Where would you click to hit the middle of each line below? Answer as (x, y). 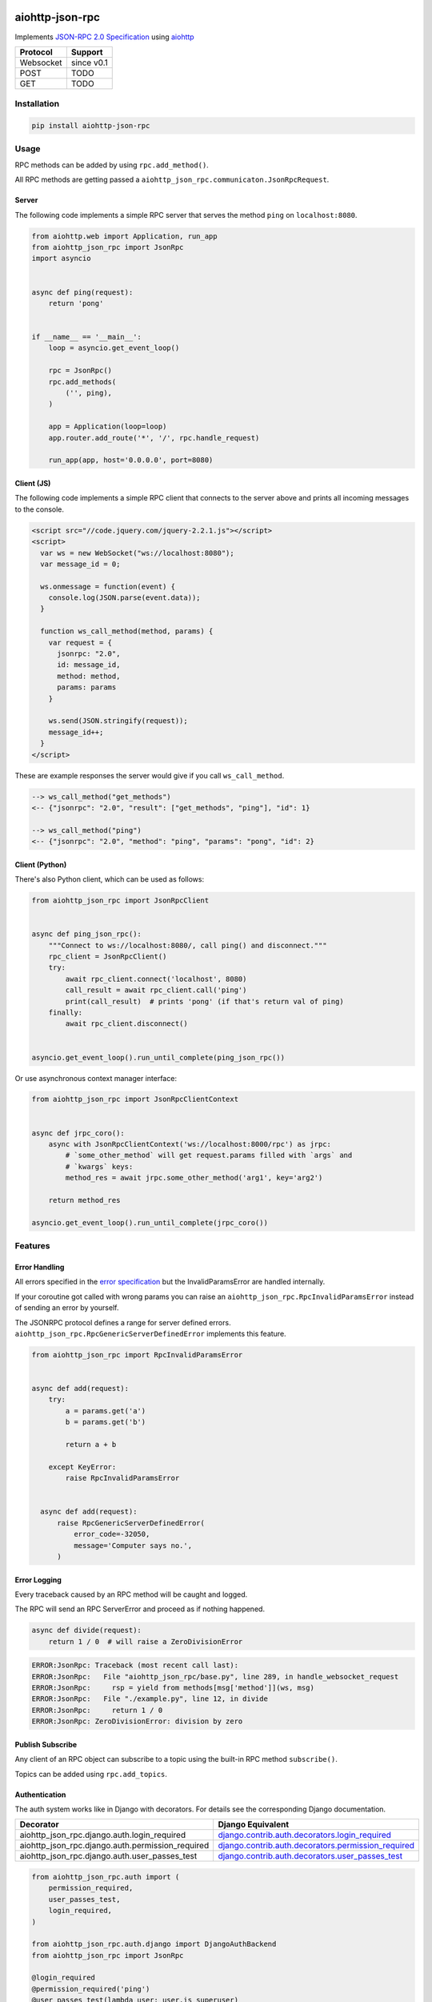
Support (87, 52)
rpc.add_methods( (82, 382)
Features (32, 1246)
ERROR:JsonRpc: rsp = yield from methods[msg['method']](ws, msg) (173, 1688)
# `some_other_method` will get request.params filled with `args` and (209, 1156)
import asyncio (61, 259)
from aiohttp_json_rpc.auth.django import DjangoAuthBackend (154, 1944)
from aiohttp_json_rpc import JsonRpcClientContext (135, 1099)
